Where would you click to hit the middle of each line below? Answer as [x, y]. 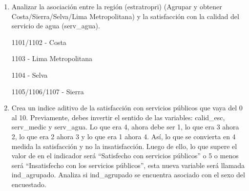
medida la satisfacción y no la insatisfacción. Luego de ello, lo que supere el [124, 146]
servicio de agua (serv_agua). [56, 26]
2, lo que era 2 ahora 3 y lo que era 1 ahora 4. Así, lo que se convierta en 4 [124, 136]
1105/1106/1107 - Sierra [48, 91]
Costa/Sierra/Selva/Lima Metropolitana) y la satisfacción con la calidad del [125, 16]
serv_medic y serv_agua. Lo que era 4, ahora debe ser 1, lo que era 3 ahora [125, 127]
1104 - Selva [30, 74]
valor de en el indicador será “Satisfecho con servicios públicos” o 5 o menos [125, 156]
